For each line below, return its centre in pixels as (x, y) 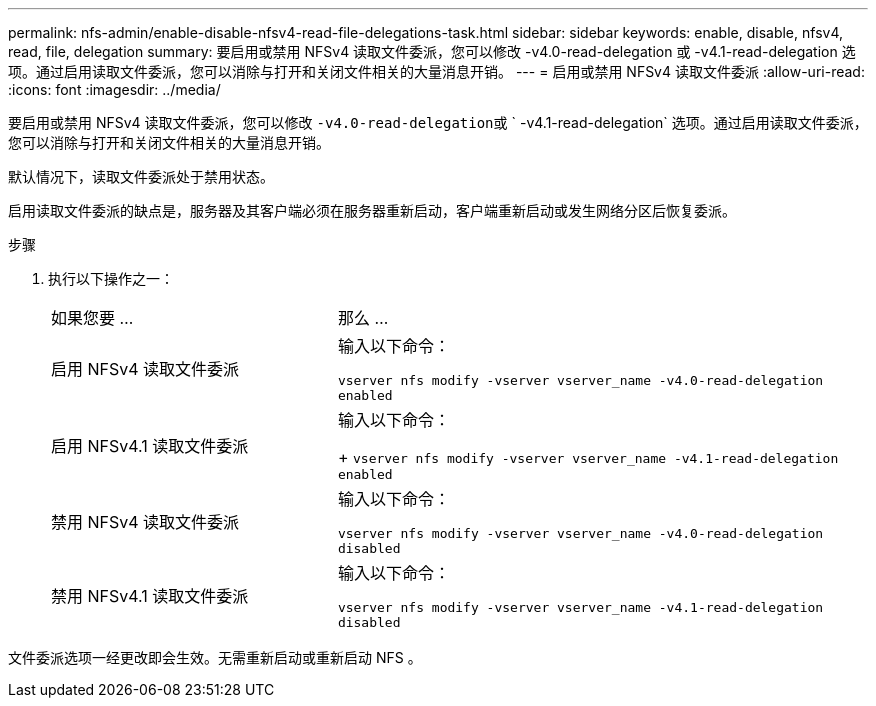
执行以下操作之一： (111, 278)
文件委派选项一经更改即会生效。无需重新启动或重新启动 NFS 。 (215, 657)
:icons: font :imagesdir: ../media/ (114, 89)
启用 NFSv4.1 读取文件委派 (150, 445)
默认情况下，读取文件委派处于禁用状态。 (141, 176)
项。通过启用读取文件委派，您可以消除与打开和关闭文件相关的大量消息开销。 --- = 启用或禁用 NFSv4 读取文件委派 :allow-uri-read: (436, 71)
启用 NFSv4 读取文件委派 (145, 369)
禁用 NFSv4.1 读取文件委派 (150, 596)
